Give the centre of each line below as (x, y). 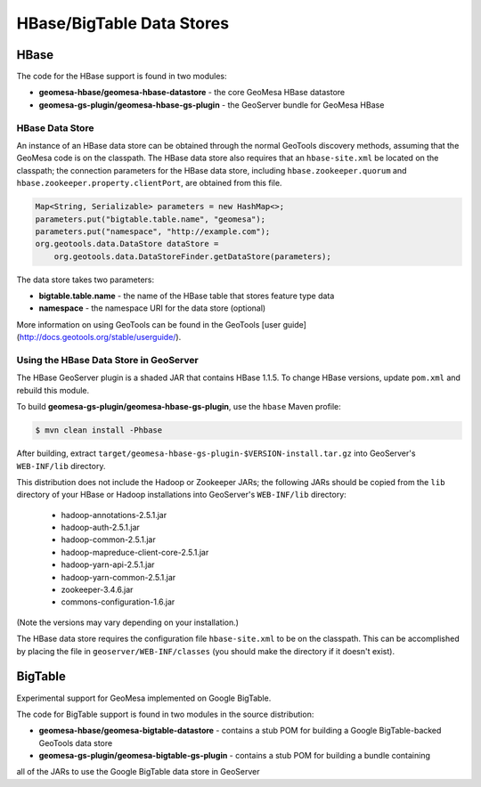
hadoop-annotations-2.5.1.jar (114, 515)
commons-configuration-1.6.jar (118, 602)
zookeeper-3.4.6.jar (97, 590)
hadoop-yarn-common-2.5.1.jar (118, 577)
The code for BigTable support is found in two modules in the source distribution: (165, 714)
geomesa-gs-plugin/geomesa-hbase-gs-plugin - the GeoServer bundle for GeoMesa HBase (212, 105)
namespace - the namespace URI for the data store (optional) (152, 308)
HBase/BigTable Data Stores (123, 23)
